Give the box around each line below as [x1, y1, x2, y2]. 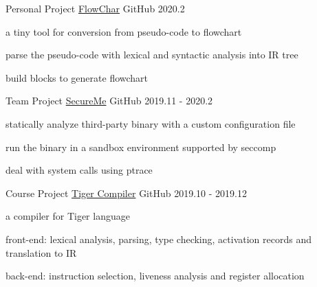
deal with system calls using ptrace [6, 163, 153, 177]
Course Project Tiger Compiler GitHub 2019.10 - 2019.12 [6, 185, 247, 200]
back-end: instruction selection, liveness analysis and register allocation [6, 268, 305, 283]
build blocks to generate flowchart [6, 70, 149, 84]
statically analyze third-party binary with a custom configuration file [6, 116, 296, 130]
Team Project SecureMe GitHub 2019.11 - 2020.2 [6, 93, 213, 108]
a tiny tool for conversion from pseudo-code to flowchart [6, 24, 242, 38]
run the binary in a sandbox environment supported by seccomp [6, 139, 276, 154]
